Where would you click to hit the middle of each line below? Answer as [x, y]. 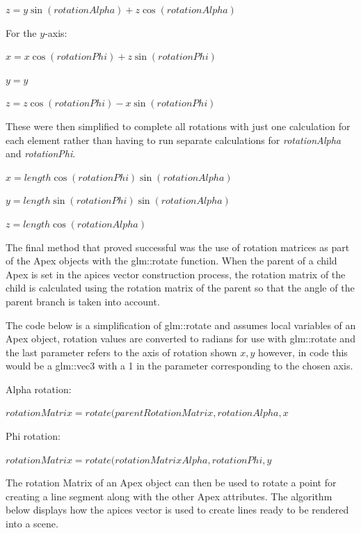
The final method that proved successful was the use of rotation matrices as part [178, 247]
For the [21, 32]
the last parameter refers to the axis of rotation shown [121, 352]
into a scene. [32, 524]
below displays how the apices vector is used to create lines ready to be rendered [177, 510]
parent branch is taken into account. [83, 301]
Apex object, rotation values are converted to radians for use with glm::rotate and [180, 339]
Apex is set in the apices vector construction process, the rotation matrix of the [176, 274]
